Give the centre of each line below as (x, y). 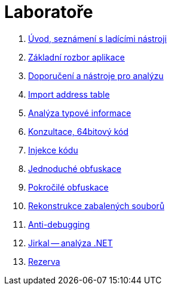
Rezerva (44, 261)
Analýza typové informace (80, 113)
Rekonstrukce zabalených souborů (96, 206)
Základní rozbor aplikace (76, 57)
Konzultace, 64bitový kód (79, 131)
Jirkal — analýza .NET (70, 243)
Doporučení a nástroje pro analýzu (96, 75)
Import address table (69, 94)
